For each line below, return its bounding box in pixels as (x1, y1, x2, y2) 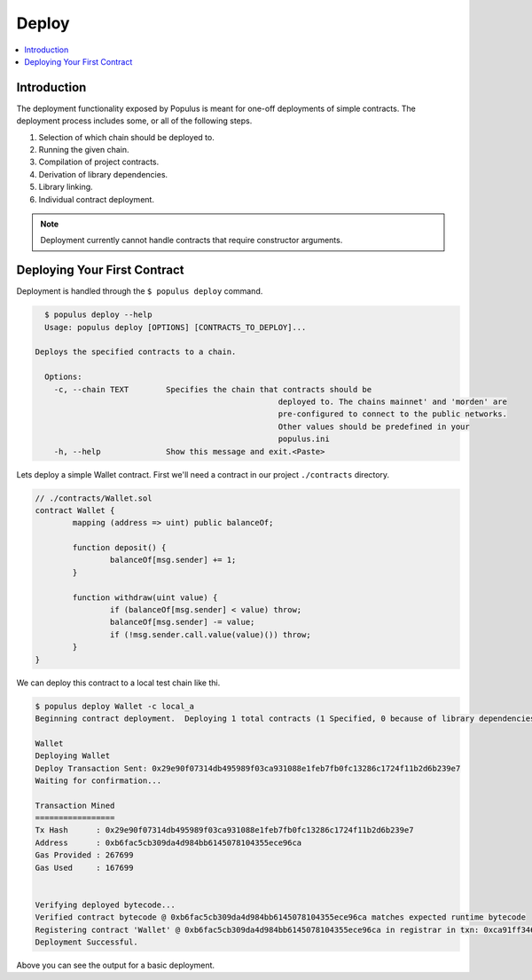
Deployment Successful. (35, 937, 139, 947)
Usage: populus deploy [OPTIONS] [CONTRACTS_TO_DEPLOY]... (44, 322, 307, 332)
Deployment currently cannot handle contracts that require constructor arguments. (40, 235, 343, 246)
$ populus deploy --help (44, 310, 153, 320)
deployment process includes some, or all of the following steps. (16, 115, 253, 126)
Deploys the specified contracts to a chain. (35, 347, 237, 357)
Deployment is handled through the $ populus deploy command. (16, 286, 263, 296)
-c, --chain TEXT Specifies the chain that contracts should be (53, 384, 372, 394)
